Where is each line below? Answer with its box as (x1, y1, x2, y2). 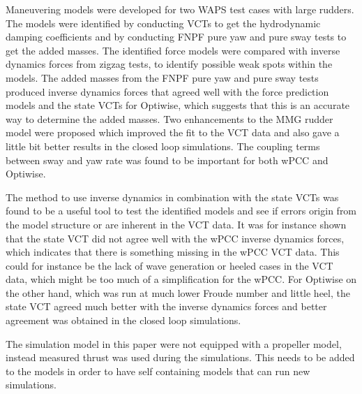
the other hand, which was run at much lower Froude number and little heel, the (6, 285, 350, 300)
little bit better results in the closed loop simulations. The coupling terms (6, 138, 320, 153)
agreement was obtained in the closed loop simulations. (6, 313, 241, 328)
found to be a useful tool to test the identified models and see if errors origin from (6, 203, 357, 218)
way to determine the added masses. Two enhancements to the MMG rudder (6, 111, 333, 126)
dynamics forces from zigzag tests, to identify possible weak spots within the (6, 57, 333, 71)
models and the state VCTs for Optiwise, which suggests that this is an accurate (6, 98, 350, 112)
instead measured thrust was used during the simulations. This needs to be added (6, 350, 355, 365)
